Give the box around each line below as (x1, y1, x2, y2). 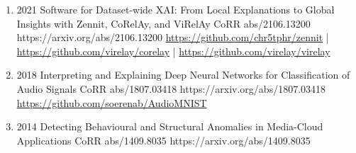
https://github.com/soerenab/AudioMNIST (16, 95, 207, 110)
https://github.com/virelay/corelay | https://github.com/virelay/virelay (16, 43, 330, 58)
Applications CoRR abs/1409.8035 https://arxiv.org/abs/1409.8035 (16, 132, 311, 147)
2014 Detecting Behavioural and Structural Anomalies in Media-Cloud (16, 119, 323, 134)
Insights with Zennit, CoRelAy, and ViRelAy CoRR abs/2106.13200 (16, 16, 311, 30)
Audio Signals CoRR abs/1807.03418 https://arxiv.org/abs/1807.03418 (16, 81, 326, 96)
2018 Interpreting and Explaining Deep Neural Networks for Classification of (16, 67, 350, 82)
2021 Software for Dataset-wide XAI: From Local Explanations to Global (16, 2, 335, 16)
